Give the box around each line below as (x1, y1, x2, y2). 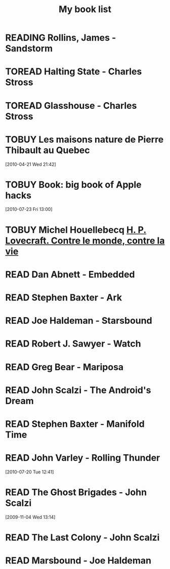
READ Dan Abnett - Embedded (5, 269, 135, 280)
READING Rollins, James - (5, 32, 116, 43)
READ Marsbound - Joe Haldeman (5, 555, 152, 566)
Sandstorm (5, 43, 53, 54)
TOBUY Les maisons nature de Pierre (5, 134, 164, 145)
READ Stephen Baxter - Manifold (5, 418, 145, 429)
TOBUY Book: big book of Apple (5, 179, 142, 190)
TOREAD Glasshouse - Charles (5, 100, 137, 111)
